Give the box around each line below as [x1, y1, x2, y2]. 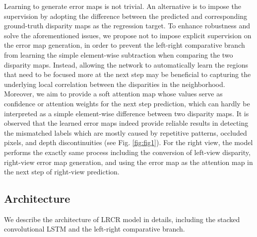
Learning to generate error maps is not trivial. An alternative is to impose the [4, 1, 241, 11]
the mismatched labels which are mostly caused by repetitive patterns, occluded [4, 127, 247, 138]
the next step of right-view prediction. [4, 166, 120, 177]
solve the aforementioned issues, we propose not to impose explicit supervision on [4, 30, 252, 40]
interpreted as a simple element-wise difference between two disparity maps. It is [4, 108, 249, 118]
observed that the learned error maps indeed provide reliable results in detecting [4, 118, 249, 128]
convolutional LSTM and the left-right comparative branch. [4, 224, 185, 234]
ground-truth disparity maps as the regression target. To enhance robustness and [4, 20, 250, 31]
